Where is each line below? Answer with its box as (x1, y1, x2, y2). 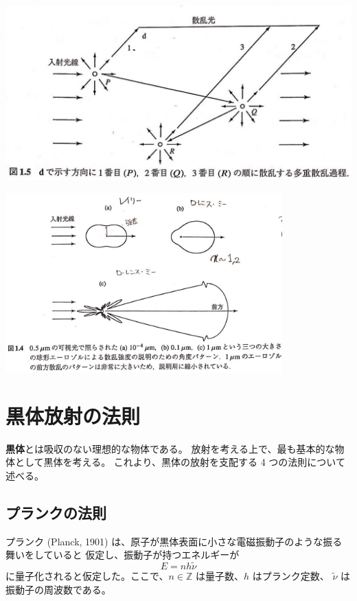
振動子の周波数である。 (5, 582, 111, 596)
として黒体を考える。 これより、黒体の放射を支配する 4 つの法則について (14, 455, 345, 469)
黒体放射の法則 (5, 401, 141, 429)
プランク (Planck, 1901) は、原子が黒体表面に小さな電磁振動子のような (5, 534, 323, 548)
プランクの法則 (5, 501, 106, 523)
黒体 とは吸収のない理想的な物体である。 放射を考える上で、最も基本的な (5, 441, 335, 455)
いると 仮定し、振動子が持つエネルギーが (53, 547, 240, 562)
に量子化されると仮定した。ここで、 (5, 569, 169, 583)
